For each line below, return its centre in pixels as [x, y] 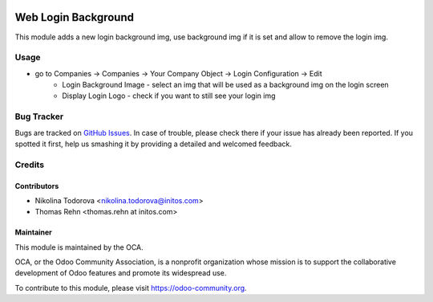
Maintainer [33, 232]
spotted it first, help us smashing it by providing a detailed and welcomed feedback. [153, 144]
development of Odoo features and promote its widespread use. [121, 273]
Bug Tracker [39, 116]
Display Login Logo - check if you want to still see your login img [169, 96]
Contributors [37, 186]
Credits [29, 165]
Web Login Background [74, 17]
